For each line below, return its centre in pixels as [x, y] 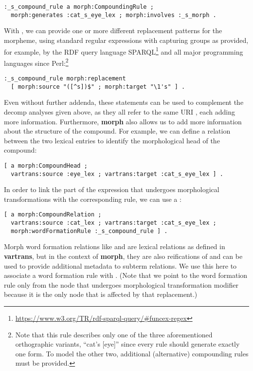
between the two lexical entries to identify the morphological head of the [112, 140]
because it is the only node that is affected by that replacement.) [101, 294]
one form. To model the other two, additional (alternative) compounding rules [132, 353]
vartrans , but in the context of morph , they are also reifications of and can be [123, 256]
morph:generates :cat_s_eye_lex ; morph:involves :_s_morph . [114, 15]
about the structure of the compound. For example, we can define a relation [117, 131]
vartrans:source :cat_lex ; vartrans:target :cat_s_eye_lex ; [114, 223]
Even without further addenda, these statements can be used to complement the [124, 102]
